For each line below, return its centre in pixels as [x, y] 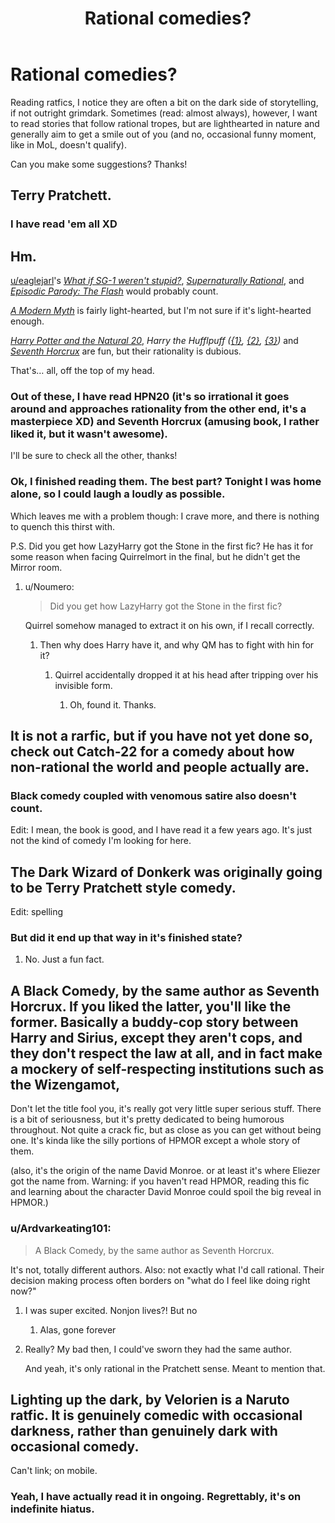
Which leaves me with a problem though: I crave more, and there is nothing [165, 516]
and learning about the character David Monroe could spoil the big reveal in [166, 1192]
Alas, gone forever [78, 1329]
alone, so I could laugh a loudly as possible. [118, 494]
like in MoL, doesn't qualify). [68, 144]
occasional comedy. [75, 1446]
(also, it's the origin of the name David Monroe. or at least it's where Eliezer [165, 1171]
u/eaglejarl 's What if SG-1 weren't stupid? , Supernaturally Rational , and [157, 281]
